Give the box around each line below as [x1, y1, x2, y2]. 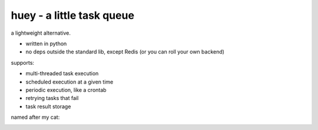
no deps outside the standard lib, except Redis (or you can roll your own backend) [25, 48, 225, 55]
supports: [11, 59, 35, 66]
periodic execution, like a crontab [25, 86, 107, 94]
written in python [25, 40, 67, 47]
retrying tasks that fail [25, 95, 79, 102]
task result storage [25, 103, 71, 110]
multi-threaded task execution [25, 70, 99, 77]
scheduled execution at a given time [25, 78, 114, 85]
